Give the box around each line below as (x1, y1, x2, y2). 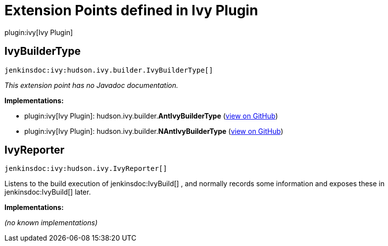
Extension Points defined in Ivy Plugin (4, 2, 258, 19)
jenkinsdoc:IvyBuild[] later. (4, 188, 91, 197)
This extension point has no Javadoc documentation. (4, 81, 179, 89)
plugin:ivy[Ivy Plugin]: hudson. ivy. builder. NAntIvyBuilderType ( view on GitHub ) (24, 126, 284, 135)
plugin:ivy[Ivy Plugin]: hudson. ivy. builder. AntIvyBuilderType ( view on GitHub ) (24, 111, 278, 120)
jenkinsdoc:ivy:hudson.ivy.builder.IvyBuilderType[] (4, 66, 213, 74)
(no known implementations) (4, 218, 98, 227)
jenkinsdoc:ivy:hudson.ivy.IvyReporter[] (4, 164, 167, 173)
